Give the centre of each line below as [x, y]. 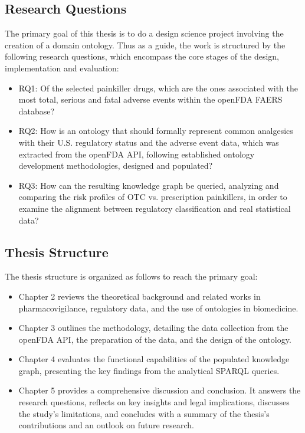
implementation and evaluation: [62, 68]
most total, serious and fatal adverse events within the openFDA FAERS [150, 99]
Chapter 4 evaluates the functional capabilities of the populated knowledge [154, 359]
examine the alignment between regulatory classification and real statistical [155, 208]
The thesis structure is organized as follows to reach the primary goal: [131, 276]
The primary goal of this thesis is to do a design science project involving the [144, 33]
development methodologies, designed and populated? [116, 165]
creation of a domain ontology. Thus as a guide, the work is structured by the [145, 45]
